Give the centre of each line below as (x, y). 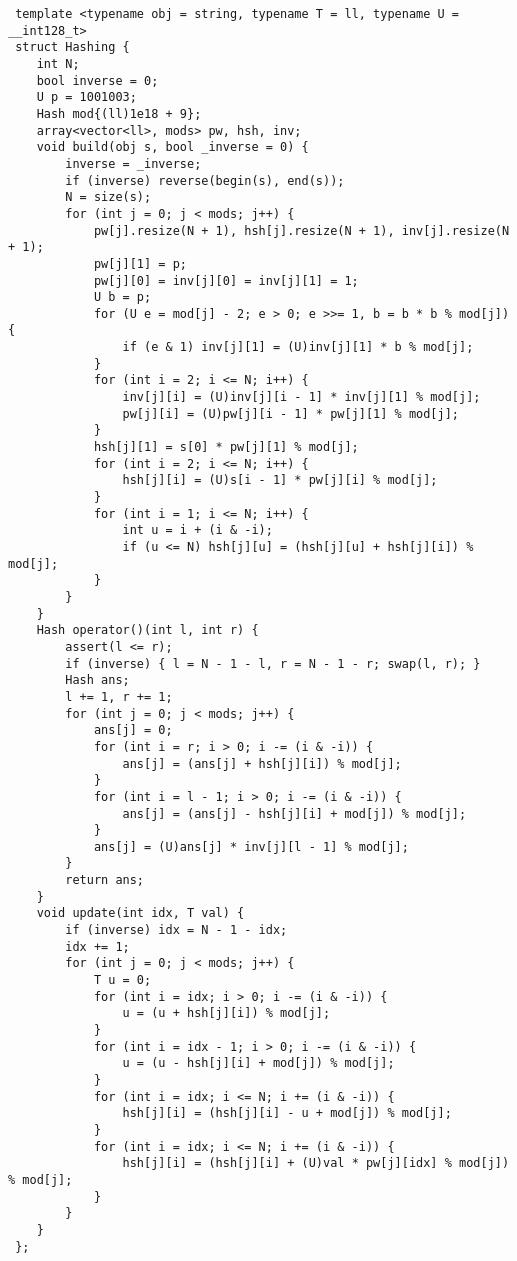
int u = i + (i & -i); (197, 530)
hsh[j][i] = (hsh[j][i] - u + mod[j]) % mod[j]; (287, 1113)
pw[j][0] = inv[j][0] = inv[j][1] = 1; (226, 280)
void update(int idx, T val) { (140, 913)
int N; (58, 63)
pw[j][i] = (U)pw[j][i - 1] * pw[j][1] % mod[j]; (291, 413)
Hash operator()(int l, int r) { (147, 630)
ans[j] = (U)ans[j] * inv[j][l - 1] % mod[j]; (251, 846)
